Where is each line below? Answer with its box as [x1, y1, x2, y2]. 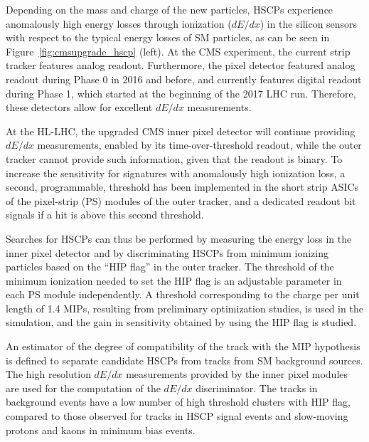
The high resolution [6, 367, 91, 382]
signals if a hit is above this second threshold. [6, 207, 204, 222]
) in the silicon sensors [260, 16, 358, 31]
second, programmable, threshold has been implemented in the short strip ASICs [6, 179, 359, 194]
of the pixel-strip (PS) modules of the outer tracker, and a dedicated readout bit [6, 193, 356, 208]
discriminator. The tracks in [196, 380, 318, 395]
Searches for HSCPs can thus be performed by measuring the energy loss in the [6, 231, 352, 246]
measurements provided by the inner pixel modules [126, 367, 348, 382]
